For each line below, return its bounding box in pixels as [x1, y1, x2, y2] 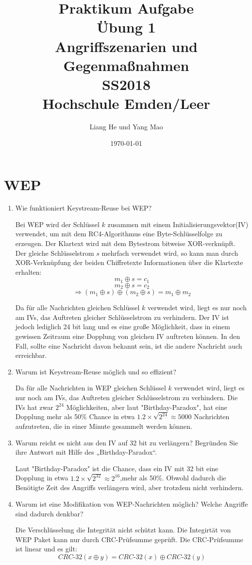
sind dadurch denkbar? [15, 508, 84, 518]
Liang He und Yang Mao [89, 122, 163, 132]
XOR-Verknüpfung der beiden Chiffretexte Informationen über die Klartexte [15, 257, 243, 267]
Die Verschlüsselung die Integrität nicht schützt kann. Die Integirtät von [15, 525, 231, 535]
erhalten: [15, 266, 42, 277]
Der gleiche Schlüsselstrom [15, 247, 94, 258]
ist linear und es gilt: [15, 544, 77, 554]
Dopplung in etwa [15, 473, 68, 483]
